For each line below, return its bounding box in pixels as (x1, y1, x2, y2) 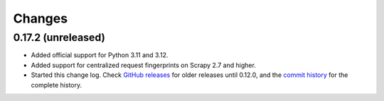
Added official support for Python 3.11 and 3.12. (31, 51, 169, 59)
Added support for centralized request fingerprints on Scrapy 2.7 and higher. (31, 61, 256, 69)
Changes (13, 11, 68, 26)
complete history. (31, 81, 82, 89)
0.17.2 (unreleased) (13, 31, 106, 44)
